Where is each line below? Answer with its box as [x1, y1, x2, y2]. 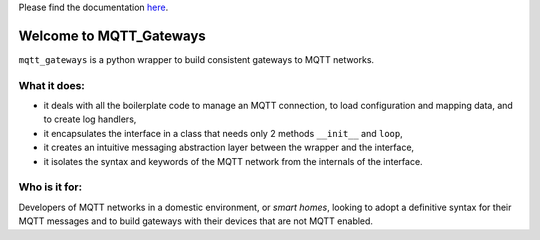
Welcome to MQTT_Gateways [18, 27, 207, 44]
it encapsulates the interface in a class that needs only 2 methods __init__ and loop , [43, 127, 404, 139]
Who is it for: [18, 180, 83, 194]
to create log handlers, [43, 113, 137, 125]
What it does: [18, 78, 85, 92]
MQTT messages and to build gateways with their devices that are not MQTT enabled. [18, 215, 374, 227]
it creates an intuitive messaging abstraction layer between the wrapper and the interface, [43, 141, 415, 154]
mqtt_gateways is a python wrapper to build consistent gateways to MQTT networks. [18, 53, 375, 65]
